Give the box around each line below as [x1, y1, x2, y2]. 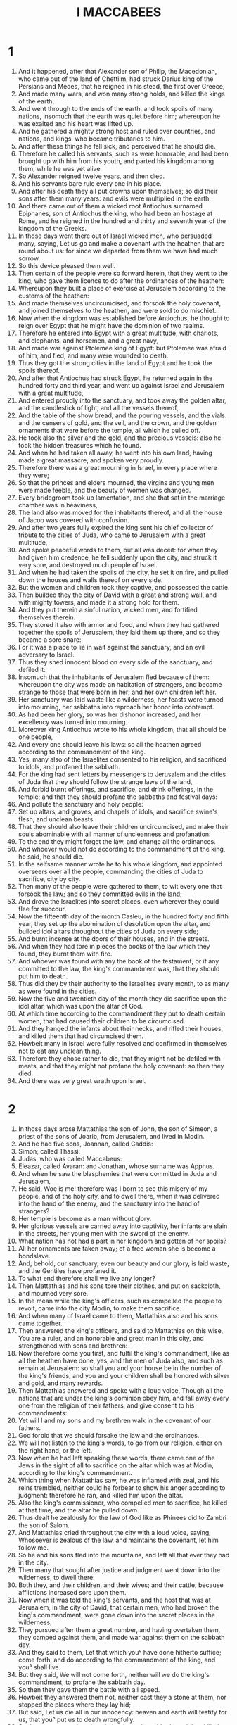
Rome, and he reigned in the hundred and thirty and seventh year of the [18, 216, 226, 225]
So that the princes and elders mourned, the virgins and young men [18, 478, 214, 486]
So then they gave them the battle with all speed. [18, 1685, 160, 1693]
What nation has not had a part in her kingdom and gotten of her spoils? [18, 1237, 227, 1245]
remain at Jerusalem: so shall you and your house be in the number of [18, 1363, 222, 1372]
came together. [18, 1319, 63, 1327]
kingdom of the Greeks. [18, 224, 87, 232]
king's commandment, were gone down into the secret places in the [18, 1610, 215, 1619]
